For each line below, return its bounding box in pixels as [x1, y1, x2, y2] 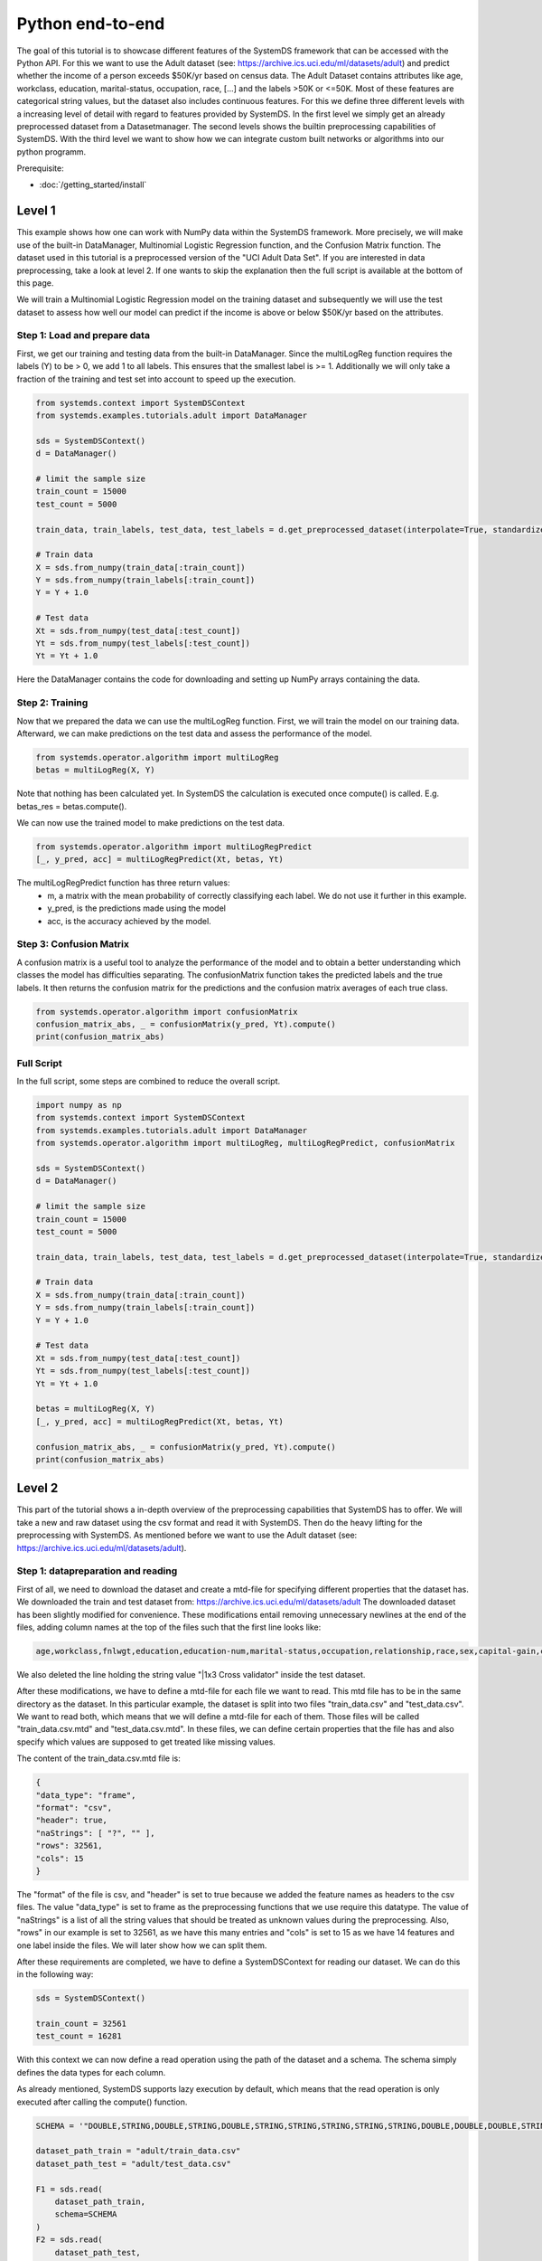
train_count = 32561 [35, 2019, 126, 2029]
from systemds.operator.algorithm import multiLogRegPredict [35, 842, 313, 852]
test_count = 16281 [35, 2031, 122, 2041]
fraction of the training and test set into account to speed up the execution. [16, 374, 296, 384]
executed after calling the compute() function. [16, 2096, 188, 2107]
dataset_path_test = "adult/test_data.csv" [35, 2158, 232, 2169]
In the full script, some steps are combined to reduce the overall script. [16, 1076, 280, 1087]
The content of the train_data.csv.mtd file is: [16, 1753, 181, 1764]
